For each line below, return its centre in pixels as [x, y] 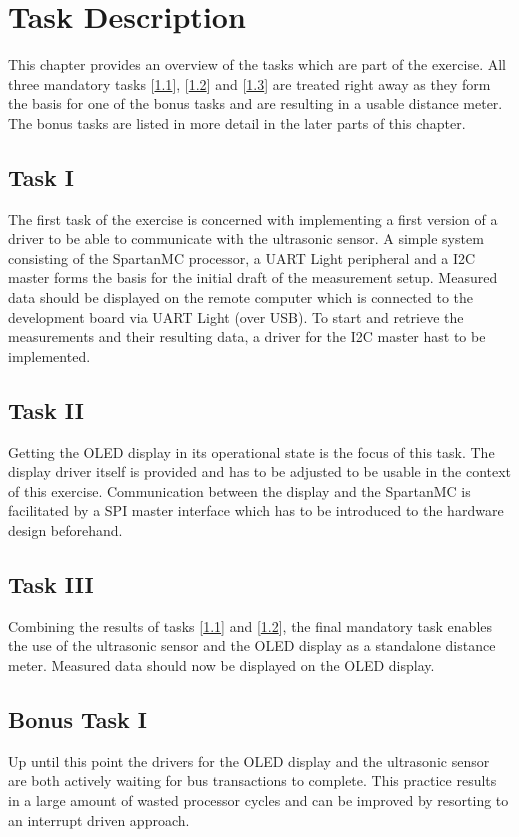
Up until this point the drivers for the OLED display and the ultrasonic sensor [249, 760]
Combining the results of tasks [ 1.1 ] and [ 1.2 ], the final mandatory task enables [250, 625]
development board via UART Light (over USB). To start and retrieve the [236, 316]
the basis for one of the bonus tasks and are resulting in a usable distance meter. [255, 103]
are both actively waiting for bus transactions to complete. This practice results [252, 780]
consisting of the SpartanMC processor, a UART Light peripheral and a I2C [242, 257]
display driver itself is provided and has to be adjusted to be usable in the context [260, 471]
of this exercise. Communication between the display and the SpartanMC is [239, 490]
